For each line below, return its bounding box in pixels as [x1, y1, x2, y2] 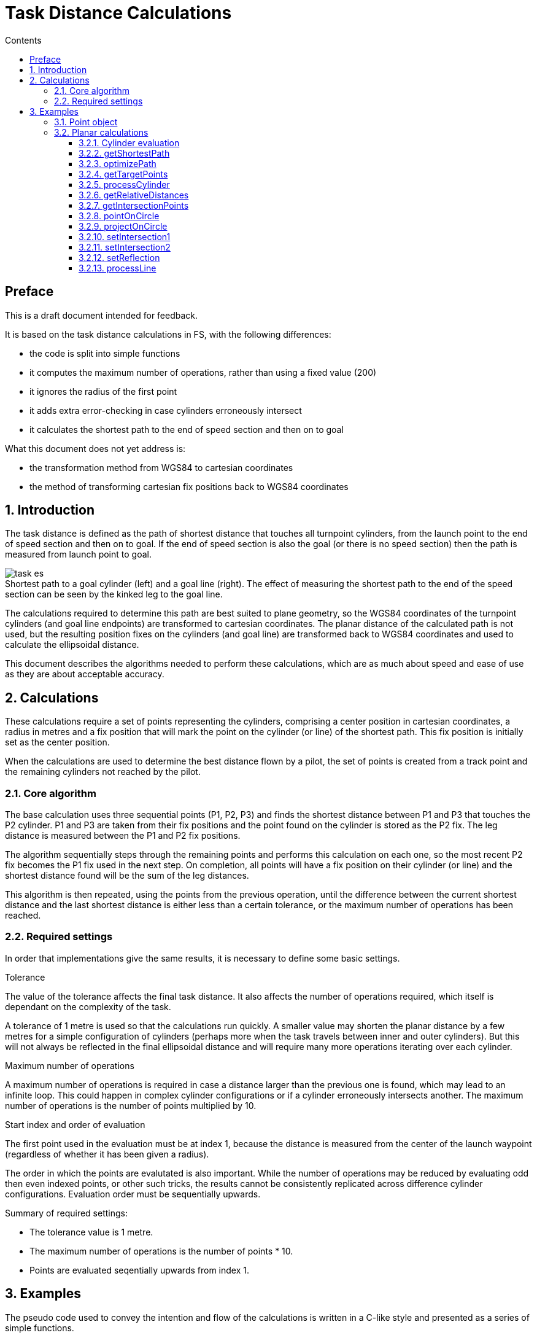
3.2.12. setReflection [79, 252, 160, 263]
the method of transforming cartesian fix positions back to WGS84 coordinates [29, 481, 349, 492]
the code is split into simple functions [29, 348, 180, 359]
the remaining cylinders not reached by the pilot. [5, 766, 201, 777]
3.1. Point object [54, 116, 118, 127]
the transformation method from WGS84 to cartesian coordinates [29, 462, 293, 473]
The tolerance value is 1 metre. [29, 1226, 153, 1237]
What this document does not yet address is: [5, 443, 186, 454]
